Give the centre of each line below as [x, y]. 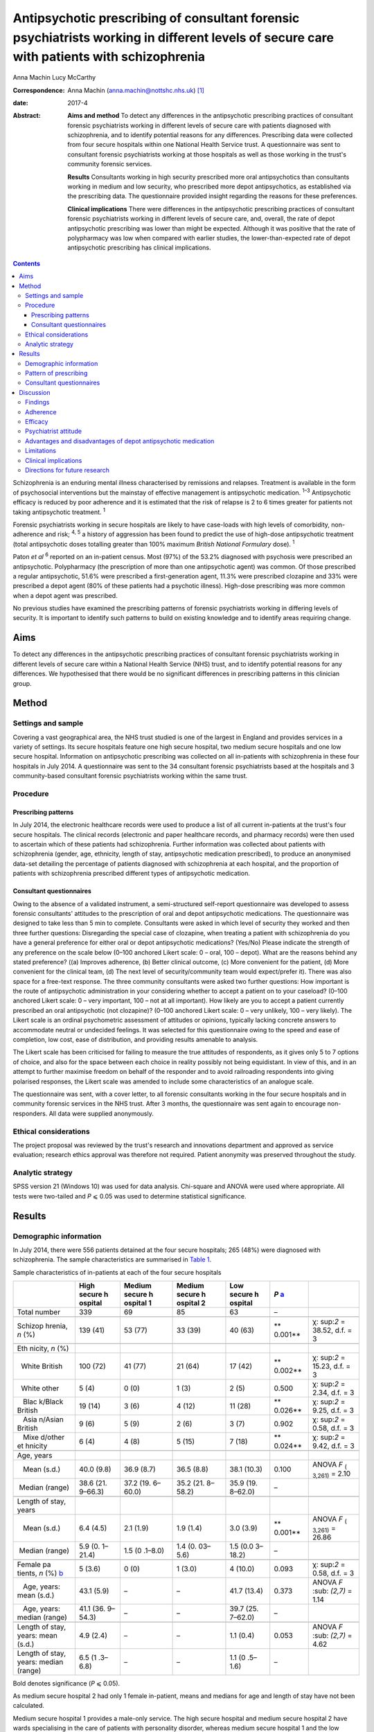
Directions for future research [68, 470]
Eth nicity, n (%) [43, 1349]
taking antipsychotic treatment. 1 [59, 511]
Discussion [35, 392]
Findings [37, 403]
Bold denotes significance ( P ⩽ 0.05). [66, 1683]
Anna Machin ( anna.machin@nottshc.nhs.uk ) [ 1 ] [136, 90]
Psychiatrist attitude [54, 431]
